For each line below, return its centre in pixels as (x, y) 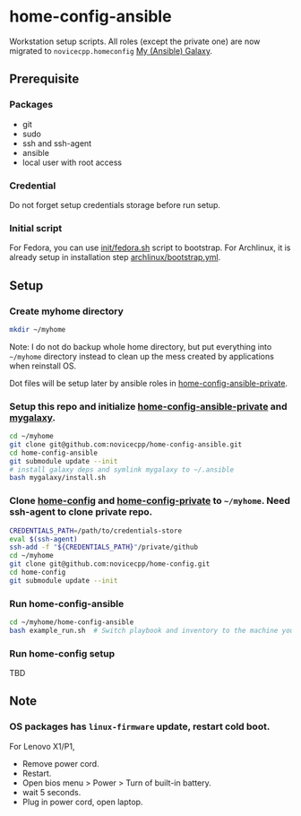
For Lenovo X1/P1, (42, 746)
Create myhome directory (66, 311)
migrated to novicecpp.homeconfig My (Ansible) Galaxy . (111, 50)
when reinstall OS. (43, 366)
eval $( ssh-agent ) (43, 539)
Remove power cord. (61, 763)
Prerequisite (44, 79)
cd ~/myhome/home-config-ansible (72, 622)
